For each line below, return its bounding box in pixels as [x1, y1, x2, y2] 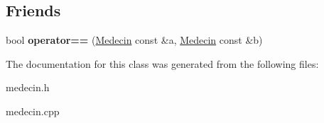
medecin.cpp [6, 103, 60, 118]
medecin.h [6, 80, 50, 95]
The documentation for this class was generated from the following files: [6, 56, 319, 71]
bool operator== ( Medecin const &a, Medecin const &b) [6, 33, 263, 47]
